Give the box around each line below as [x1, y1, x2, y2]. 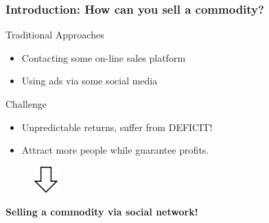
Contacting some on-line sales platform [21, 50, 186, 64]
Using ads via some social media [21, 73, 158, 88]
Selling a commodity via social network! [5, 204, 198, 219]
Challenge [5, 97, 47, 110]
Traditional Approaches [5, 27, 104, 42]
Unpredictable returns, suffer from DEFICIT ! [21, 119, 213, 134]
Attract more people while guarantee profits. [21, 143, 209, 157]
